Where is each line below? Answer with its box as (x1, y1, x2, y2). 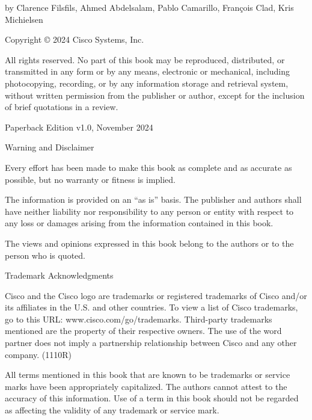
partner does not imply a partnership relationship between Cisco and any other (5, 336, 297, 349)
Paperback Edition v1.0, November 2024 (5, 120, 153, 133)
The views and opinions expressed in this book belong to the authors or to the (5, 236, 294, 249)
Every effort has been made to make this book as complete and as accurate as (5, 161, 292, 173)
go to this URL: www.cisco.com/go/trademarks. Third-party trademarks (5, 312, 272, 325)
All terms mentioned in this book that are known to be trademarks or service (5, 368, 290, 381)
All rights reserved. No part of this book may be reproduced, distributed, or (5, 53, 285, 66)
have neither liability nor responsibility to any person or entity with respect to (5, 205, 294, 217)
